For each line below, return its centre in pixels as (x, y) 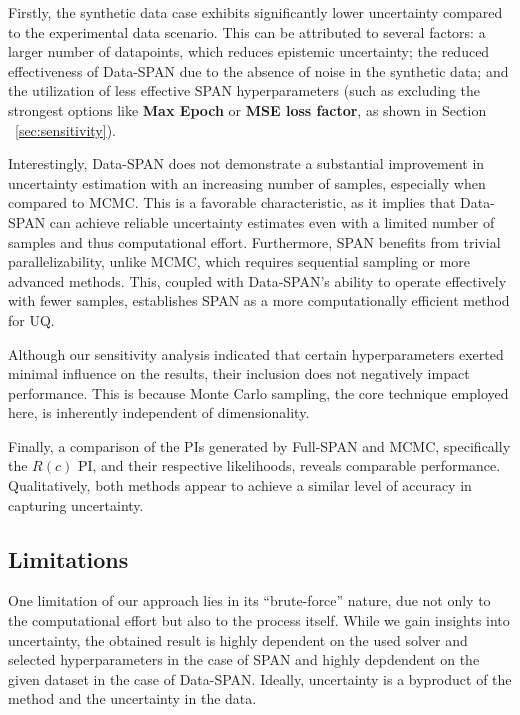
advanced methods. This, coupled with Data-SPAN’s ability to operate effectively (257, 280)
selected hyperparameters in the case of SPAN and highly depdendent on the (244, 659)
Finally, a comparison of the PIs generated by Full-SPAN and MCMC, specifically (259, 445)
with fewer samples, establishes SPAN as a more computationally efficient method (259, 300)
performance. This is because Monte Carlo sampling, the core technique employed (258, 392)
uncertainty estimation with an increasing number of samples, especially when (247, 182)
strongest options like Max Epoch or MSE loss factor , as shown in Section (247, 109)
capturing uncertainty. (76, 504)
